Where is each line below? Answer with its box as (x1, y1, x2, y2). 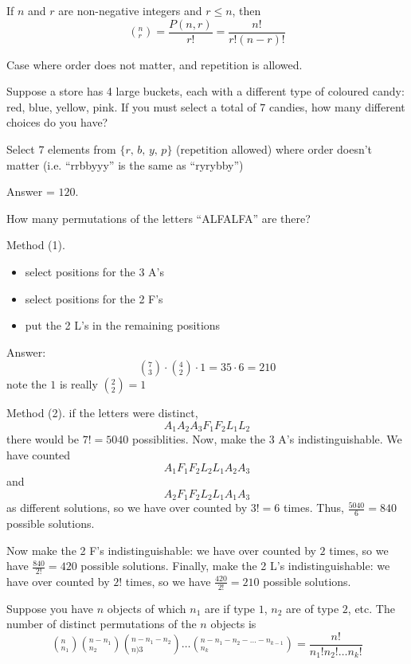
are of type (286, 600, 339, 616)
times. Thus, (284, 499, 344, 516)
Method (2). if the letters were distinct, (6, 404, 198, 421)
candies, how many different (268, 98, 405, 115)
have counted (6, 447, 71, 463)
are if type (204, 600, 256, 616)
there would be (6, 431, 80, 447)
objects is (210, 615, 256, 632)
